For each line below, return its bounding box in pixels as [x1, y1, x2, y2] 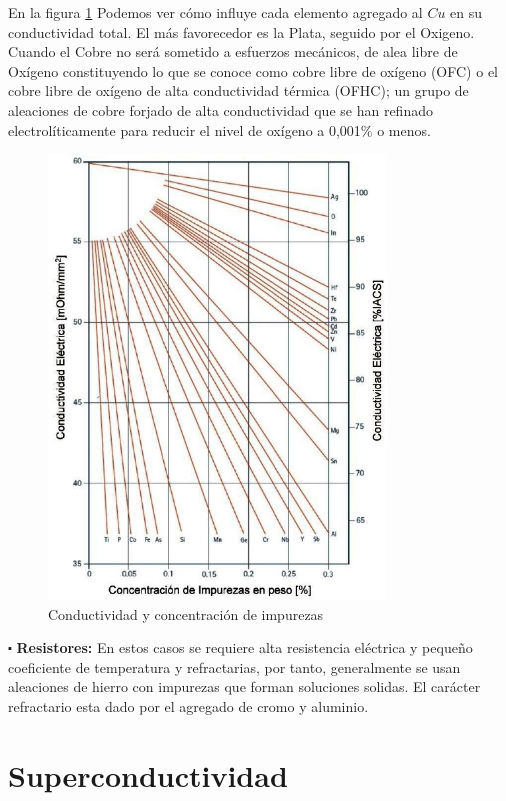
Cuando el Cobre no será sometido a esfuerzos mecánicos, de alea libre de [8, 41, 458, 62]
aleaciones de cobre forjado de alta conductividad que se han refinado [8, 99, 433, 120]
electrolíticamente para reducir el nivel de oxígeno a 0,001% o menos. [8, 119, 431, 140]
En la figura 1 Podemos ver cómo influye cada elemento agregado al [8, 2, 423, 22]
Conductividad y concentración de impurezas [48, 603, 324, 624]
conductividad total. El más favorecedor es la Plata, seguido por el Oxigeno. [8, 21, 475, 42]
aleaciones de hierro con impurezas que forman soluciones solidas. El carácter [8, 676, 481, 697]
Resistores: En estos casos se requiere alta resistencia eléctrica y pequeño [16, 637, 473, 658]
